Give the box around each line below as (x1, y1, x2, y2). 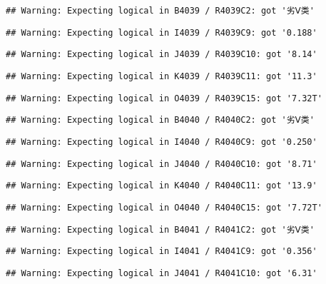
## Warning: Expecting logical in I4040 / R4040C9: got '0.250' (6, 136, 317, 147)
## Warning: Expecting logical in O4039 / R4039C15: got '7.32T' (6, 93, 322, 103)
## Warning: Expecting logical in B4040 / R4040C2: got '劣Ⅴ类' (6, 115, 315, 126)
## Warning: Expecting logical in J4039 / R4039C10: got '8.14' (6, 49, 317, 60)
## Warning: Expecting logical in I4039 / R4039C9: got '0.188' (6, 27, 317, 38)
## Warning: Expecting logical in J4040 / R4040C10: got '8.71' (6, 158, 317, 169)
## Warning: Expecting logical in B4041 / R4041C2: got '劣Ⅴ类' (6, 224, 315, 235)
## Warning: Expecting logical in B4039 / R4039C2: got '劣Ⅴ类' (6, 6, 315, 16)
